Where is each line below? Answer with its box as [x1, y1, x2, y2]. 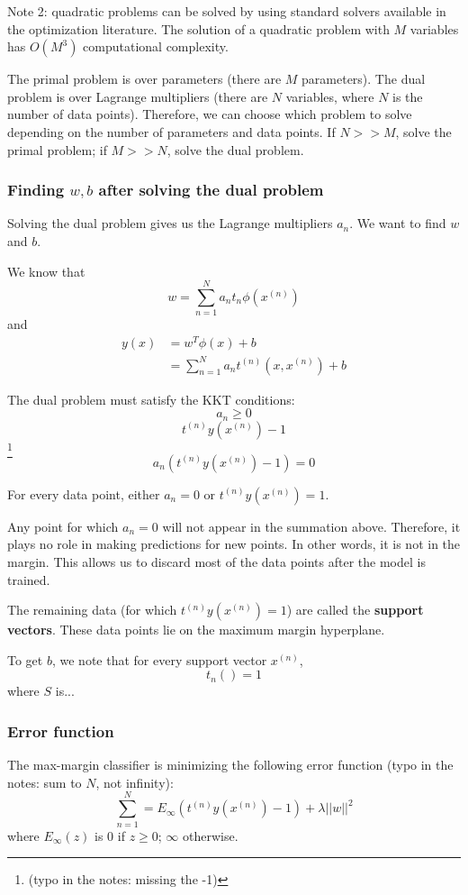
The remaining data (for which [7, 600, 177, 619]
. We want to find [349, 214, 446, 233]
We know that [7, 261, 85, 280]
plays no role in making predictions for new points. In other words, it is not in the [7, 534, 461, 553]
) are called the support [286, 600, 424, 619]
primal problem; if [7, 140, 107, 159]
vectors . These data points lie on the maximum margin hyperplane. [7, 620, 385, 639]
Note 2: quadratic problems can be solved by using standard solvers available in [7, 2, 446, 20]
